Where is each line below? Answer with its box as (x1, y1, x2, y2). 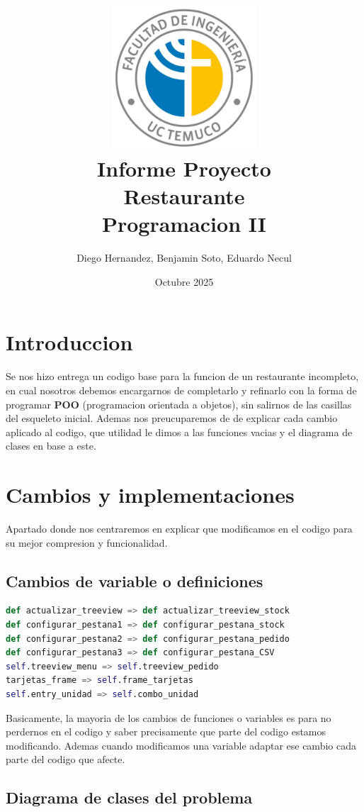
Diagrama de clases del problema (6, 786, 253, 808)
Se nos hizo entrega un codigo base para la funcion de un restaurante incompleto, (6, 369, 359, 384)
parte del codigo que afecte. (6, 752, 125, 767)
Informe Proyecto (97, 153, 271, 182)
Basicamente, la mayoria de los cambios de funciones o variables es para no (6, 710, 331, 725)
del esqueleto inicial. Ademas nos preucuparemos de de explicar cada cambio (6, 411, 338, 426)
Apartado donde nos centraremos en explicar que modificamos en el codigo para (6, 521, 353, 536)
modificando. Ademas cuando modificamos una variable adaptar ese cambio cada (6, 738, 356, 752)
